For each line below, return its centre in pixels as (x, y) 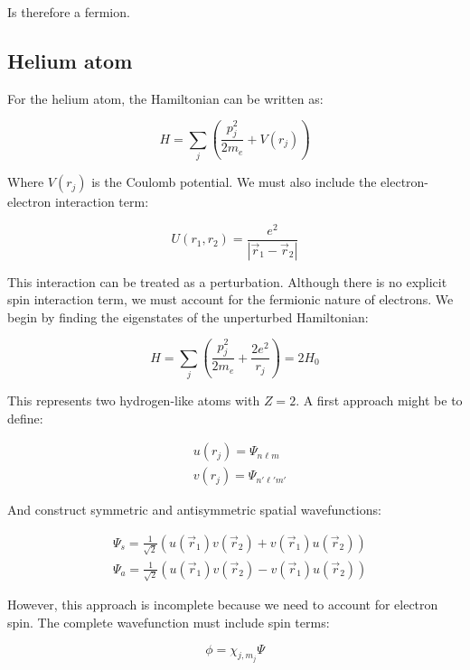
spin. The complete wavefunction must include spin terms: (169, 622)
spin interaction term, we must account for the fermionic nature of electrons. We (230, 299)
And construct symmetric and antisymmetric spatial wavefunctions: (194, 510)
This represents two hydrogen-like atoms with (134, 400)
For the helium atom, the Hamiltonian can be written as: (165, 98)
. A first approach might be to (379, 400)
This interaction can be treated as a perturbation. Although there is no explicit (227, 281)
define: (25, 418)
